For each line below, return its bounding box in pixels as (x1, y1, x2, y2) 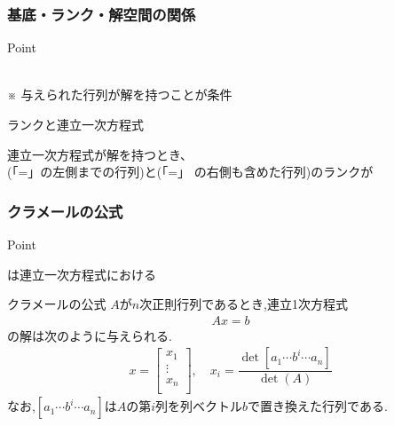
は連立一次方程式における (7, 264, 156, 283)
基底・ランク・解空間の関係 (7, 3, 196, 25)
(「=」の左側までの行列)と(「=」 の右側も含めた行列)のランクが (7, 162, 374, 181)
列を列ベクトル (155, 397, 243, 415)
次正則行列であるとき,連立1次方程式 (139, 295, 348, 313)
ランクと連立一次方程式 (7, 115, 144, 133)
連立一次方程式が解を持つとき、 (7, 145, 193, 163)
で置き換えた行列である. (248, 397, 388, 415)
